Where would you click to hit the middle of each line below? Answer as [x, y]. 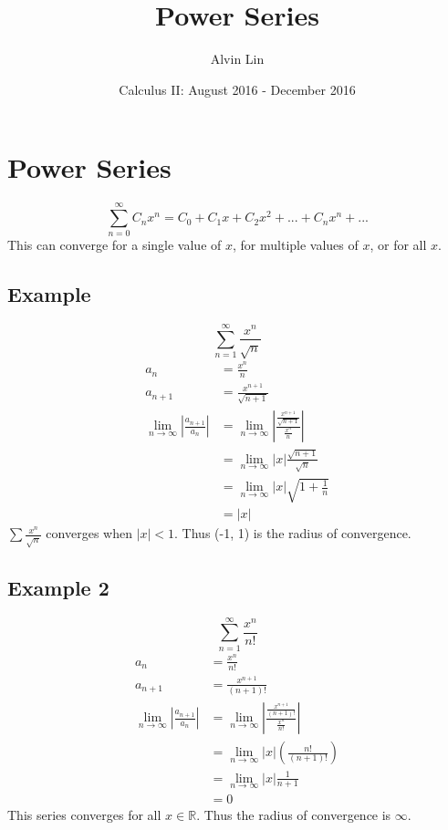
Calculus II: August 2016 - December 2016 [237, 89]
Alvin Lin [237, 59]
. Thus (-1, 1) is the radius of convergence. [293, 533]
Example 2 [58, 587]
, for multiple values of [296, 245]
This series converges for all [84, 814]
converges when [89, 533]
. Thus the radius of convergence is [294, 814]
